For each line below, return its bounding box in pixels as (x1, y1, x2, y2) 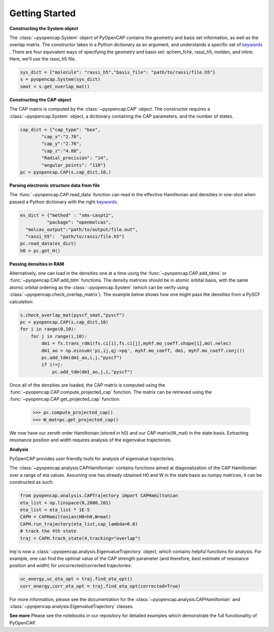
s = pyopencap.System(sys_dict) (20, 77, 101, 82)
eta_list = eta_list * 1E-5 (20, 507, 90, 512)
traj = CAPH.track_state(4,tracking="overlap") (20, 535, 141, 541)
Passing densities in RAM (9, 261, 64, 267)
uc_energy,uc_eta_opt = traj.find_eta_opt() (20, 576, 133, 582)
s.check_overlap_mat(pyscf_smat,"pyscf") (20, 312, 125, 318)
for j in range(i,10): (30, 333, 87, 339)
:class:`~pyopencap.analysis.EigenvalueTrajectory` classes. (9, 604, 134, 610)
